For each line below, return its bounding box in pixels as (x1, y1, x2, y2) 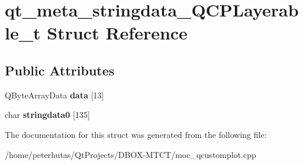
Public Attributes (5, 61, 115, 79)
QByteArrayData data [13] (5, 88, 104, 101)
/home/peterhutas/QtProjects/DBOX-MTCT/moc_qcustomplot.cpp (5, 148, 256, 160)
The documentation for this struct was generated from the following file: (5, 128, 267, 140)
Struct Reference (47, 21, 188, 45)
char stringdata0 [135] (5, 108, 90, 121)
